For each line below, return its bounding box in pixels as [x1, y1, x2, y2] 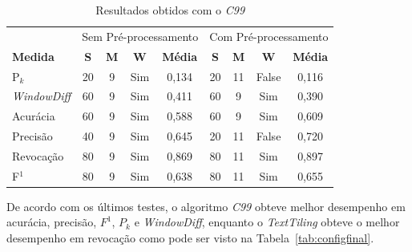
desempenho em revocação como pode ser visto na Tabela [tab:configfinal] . [6, 230, 374, 246]
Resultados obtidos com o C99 [95, 2, 245, 18]
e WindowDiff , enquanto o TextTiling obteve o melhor [134, 213, 400, 230]
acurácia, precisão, [6, 213, 97, 230]
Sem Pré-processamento [82, 27, 199, 44]
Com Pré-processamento [209, 27, 329, 44]
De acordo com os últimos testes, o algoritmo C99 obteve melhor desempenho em [6, 197, 406, 214]
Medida [12, 47, 55, 64]
